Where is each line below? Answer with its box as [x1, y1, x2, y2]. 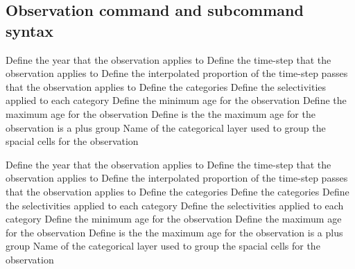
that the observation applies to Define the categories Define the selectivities [6, 79, 327, 94]
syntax [6, 19, 53, 41]
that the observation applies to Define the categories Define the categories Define [6, 184, 349, 198]
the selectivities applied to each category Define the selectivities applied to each [6, 198, 344, 212]
